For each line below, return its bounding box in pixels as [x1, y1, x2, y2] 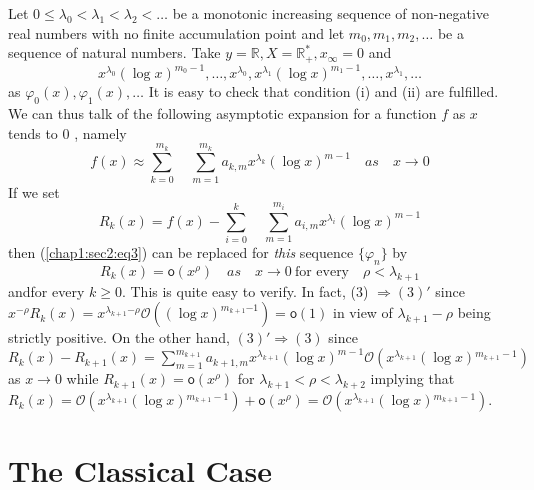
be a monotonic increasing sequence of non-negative [172, 3, 490, 23]
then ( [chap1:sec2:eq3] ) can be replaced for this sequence [8, 242, 354, 263]
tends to [8, 122, 58, 143]
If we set [8, 181, 60, 202]
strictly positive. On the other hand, [8, 327, 230, 348]
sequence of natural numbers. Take [8, 42, 221, 63]
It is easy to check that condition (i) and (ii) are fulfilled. [148, 81, 499, 102]
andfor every [8, 280, 85, 301]
